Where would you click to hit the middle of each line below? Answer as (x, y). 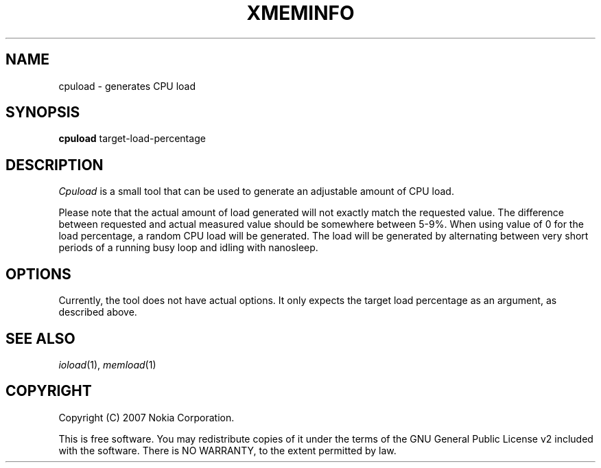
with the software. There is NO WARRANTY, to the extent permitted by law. (227, 450)
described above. (98, 312)
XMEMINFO (300, 13)
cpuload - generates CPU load (127, 86)
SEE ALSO (40, 338)
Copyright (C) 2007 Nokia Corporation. (146, 417)
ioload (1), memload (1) (107, 364)
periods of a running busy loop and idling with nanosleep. (188, 248)
